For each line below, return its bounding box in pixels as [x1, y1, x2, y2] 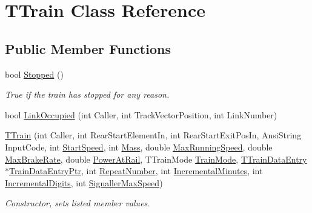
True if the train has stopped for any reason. [5, 88, 170, 101]
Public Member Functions [5, 39, 171, 58]
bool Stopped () [5, 67, 64, 80]
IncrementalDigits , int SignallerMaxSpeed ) [5, 176, 163, 189]
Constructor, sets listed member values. [5, 197, 150, 209]
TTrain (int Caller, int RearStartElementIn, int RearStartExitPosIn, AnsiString [5, 129, 302, 141]
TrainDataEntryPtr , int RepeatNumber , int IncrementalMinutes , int [9, 164, 263, 177]
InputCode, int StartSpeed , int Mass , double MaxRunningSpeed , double [5, 140, 273, 153]
